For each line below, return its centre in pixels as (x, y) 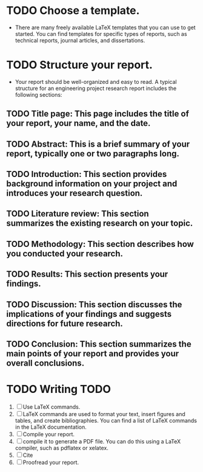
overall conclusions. (45, 363)
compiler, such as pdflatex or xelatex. (62, 448)
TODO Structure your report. (80, 65)
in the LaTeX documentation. (51, 427)
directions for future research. (65, 323)
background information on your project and (92, 184)
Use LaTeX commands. (52, 407)
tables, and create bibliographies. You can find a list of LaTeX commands (106, 420)
